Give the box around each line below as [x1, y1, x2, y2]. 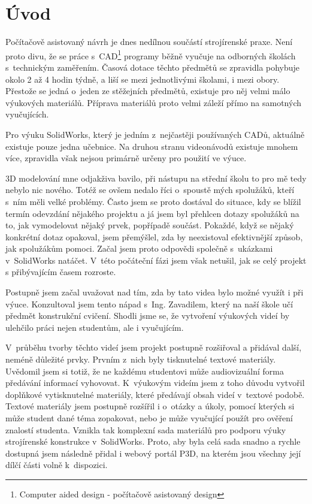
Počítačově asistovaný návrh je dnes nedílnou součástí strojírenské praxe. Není [5, 35, 293, 48]
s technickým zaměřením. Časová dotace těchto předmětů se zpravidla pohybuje [5, 61, 300, 73]
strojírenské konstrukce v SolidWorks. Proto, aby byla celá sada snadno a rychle [5, 435, 301, 448]
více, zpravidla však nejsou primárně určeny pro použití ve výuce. [5, 152, 247, 164]
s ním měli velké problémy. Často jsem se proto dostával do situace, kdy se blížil [5, 195, 301, 207]
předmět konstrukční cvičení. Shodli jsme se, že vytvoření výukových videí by [5, 309, 290, 322]
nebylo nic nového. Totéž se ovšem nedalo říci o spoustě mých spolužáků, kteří [5, 183, 295, 196]
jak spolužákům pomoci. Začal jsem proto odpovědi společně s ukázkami [5, 242, 273, 255]
